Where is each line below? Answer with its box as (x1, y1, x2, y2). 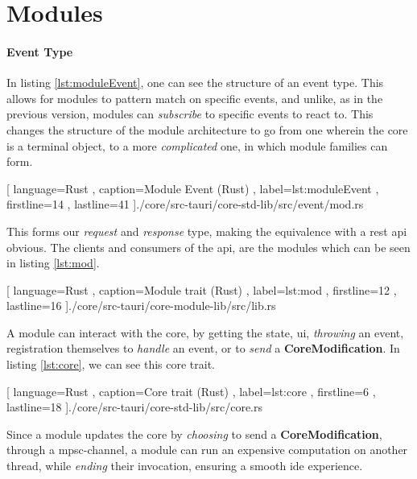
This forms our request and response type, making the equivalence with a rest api (6, 222, 407, 239)
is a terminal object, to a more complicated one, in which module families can (6, 137, 388, 154)
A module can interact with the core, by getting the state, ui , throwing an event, (6, 324, 404, 341)
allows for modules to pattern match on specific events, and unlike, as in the (6, 89, 383, 106)
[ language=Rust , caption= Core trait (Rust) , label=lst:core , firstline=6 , (6, 382, 376, 399)
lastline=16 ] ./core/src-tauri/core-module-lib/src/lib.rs (6, 297, 276, 314)
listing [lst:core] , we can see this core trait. (6, 356, 216, 373)
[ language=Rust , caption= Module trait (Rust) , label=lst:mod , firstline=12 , (6, 281, 397, 298)
